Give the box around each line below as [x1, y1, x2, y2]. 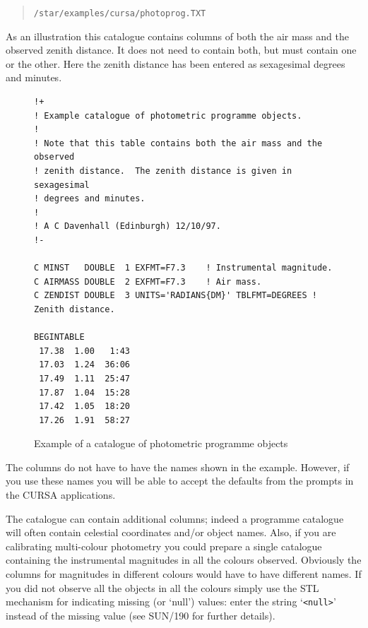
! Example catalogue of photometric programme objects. [34, 110, 302, 121]
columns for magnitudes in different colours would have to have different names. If [6, 567, 362, 581]
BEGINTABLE [34, 332, 85, 343]
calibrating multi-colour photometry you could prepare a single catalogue [6, 538, 322, 553]
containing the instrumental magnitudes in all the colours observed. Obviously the [6, 552, 362, 567]
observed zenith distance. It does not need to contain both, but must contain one [6, 42, 357, 57]
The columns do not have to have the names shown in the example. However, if [6, 459, 350, 474]
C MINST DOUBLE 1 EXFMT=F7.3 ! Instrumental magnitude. [34, 263, 333, 273]
